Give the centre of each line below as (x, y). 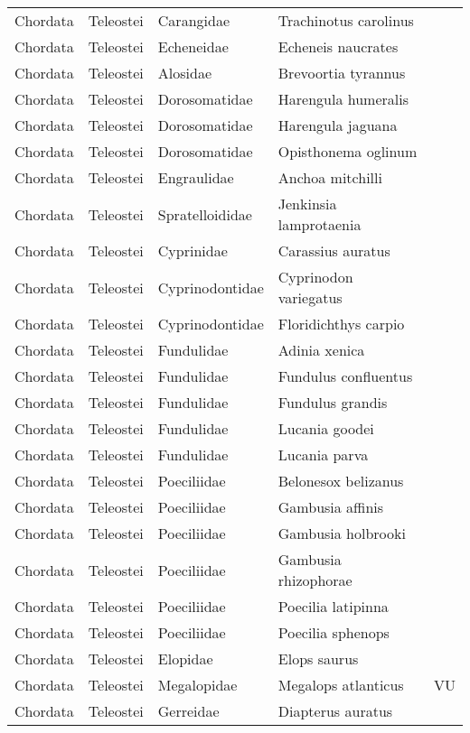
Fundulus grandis (333, 402)
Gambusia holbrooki (342, 533)
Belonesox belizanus (341, 481)
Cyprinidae (193, 251)
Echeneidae (193, 46)
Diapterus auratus (335, 711)
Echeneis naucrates (338, 46)
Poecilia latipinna (333, 606)
